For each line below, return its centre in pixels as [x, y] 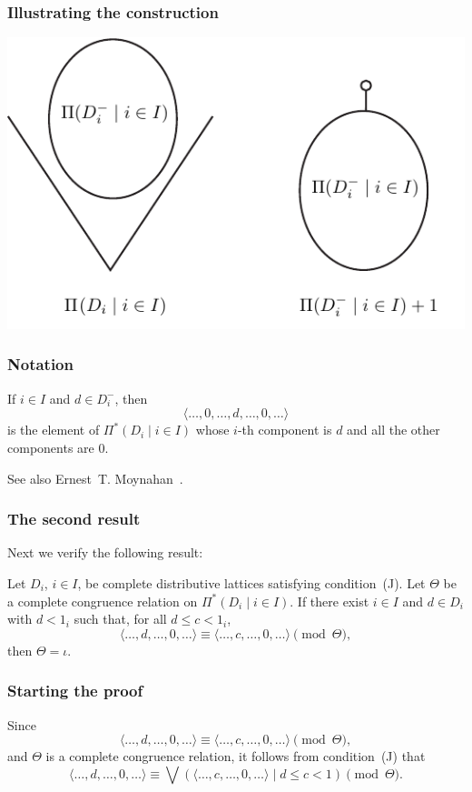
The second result [74, 519]
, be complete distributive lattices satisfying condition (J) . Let [251, 582]
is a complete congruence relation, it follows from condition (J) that [236, 756]
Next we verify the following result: [105, 552]
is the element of [54, 430]
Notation [40, 364]
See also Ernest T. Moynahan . [95, 478]
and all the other [393, 430]
